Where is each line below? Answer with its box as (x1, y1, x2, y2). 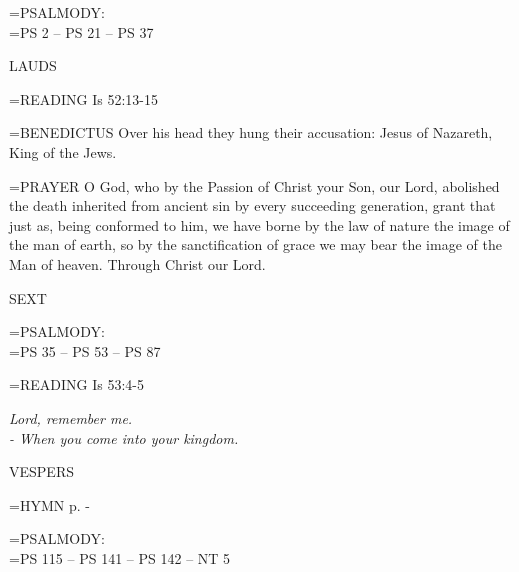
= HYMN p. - (9, 494, 90, 515)
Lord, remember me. (9, 407, 133, 428)
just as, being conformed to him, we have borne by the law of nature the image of (9, 214, 510, 235)
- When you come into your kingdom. (9, 427, 239, 448)
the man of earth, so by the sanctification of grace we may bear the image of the (9, 234, 502, 255)
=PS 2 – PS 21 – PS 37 (9, 21, 154, 42)
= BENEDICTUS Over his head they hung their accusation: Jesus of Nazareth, (9, 122, 493, 143)
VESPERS (9, 461, 74, 482)
